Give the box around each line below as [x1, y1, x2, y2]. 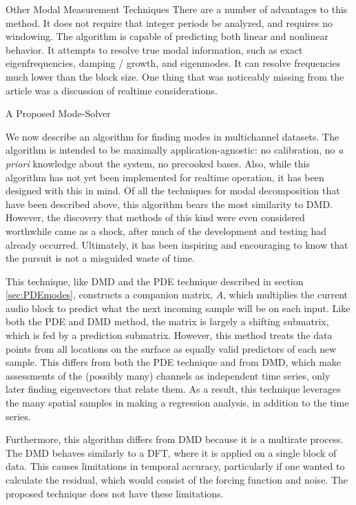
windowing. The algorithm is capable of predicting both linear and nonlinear [6, 29, 328, 43]
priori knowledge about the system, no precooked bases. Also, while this [6, 156, 310, 170]
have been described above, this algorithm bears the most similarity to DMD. [6, 196, 333, 211]
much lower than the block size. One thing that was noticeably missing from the [6, 69, 344, 83]
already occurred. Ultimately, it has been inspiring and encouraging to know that [6, 237, 348, 251]
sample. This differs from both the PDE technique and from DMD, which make [6, 355, 342, 369]
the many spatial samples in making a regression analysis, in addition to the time [6, 395, 349, 410]
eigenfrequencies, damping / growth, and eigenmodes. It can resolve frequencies [6, 56, 341, 70]
